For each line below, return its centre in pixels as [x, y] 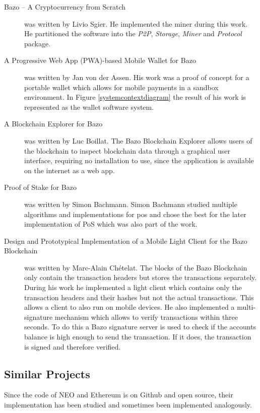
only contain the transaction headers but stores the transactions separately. [141, 277]
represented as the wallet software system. [89, 107]
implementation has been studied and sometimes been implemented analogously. [128, 405]
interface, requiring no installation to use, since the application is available [139, 160]
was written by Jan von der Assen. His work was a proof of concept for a [137, 77]
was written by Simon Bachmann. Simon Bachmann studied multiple [131, 204]
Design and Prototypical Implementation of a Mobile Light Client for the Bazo [126, 240]
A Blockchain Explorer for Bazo [53, 124]
